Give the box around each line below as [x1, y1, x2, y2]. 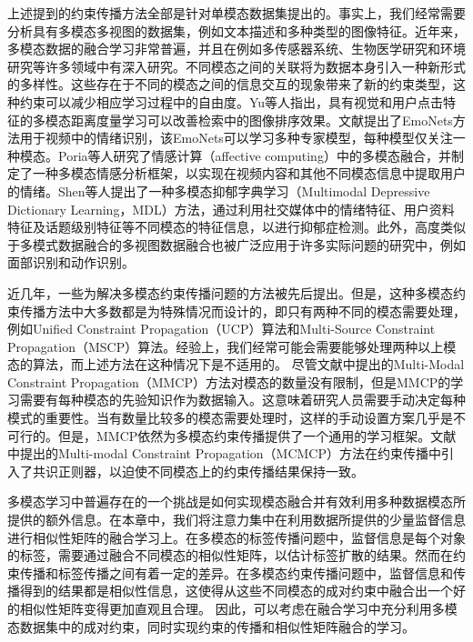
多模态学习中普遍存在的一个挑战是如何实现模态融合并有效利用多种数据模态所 [7, 492, 466, 511]
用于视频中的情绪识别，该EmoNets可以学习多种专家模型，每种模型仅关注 [19, 128, 453, 147]
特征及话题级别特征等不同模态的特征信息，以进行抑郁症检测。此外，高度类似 [7, 217, 466, 236]
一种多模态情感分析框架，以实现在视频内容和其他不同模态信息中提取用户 [32, 164, 466, 183]
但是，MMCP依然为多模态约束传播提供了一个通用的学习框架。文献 [57, 426, 457, 445]
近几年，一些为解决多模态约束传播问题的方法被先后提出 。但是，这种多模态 [7, 283, 453, 302]
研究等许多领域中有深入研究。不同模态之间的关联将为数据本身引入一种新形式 [7, 56, 466, 75]
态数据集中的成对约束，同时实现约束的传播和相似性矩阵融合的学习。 [7, 617, 415, 636]
